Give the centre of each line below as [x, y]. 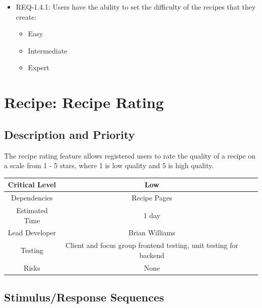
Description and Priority [70, 134]
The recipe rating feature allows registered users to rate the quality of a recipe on [130, 155]
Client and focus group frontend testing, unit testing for [152, 245]
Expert [39, 67]
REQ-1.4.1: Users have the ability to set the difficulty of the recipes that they [136, 7]
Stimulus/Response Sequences [84, 297]
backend [152, 255]
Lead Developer [32, 233]
